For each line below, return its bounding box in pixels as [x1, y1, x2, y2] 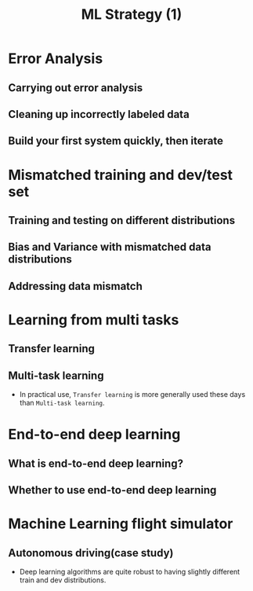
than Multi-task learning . [19, 398, 105, 408]
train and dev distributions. [19, 575, 107, 585]
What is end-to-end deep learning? [8, 457, 184, 470]
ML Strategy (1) [81, 6, 183, 24]
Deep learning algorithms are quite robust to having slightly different [19, 567, 240, 577]
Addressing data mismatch [8, 279, 143, 292]
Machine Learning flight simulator [8, 515, 233, 533]
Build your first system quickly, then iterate [8, 134, 223, 148]
